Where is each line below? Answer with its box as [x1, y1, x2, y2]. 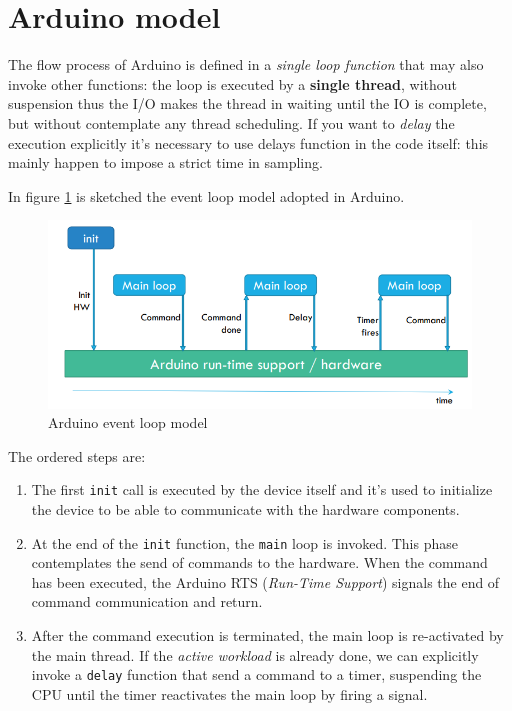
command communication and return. [31, 591, 263, 612]
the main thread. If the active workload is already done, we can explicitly [31, 644, 479, 665]
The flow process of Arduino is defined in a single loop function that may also [8, 54, 484, 75]
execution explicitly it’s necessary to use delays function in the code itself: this [8, 132, 489, 153]
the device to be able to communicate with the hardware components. [31, 498, 460, 519]
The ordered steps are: [8, 445, 146, 466]
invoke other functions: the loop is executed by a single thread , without [8, 73, 457, 94]
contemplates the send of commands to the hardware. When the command [31, 552, 488, 573]
